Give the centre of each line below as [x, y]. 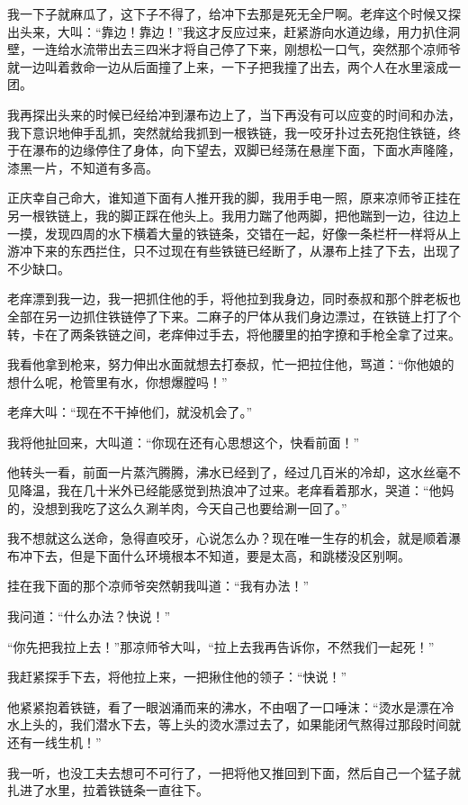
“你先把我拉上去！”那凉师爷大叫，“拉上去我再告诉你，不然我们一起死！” [221, 646]
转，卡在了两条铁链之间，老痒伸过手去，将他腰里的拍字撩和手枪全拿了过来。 [234, 334]
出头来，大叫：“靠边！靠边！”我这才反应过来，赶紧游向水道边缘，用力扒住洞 [234, 31]
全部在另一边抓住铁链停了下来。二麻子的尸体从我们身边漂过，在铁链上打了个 [234, 316]
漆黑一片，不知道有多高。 [83, 167]
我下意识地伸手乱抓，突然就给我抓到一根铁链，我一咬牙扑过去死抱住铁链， [228, 132]
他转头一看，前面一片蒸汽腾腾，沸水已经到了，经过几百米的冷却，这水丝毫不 [234, 472]
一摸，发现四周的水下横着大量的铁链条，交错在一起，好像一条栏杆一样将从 [228, 233]
